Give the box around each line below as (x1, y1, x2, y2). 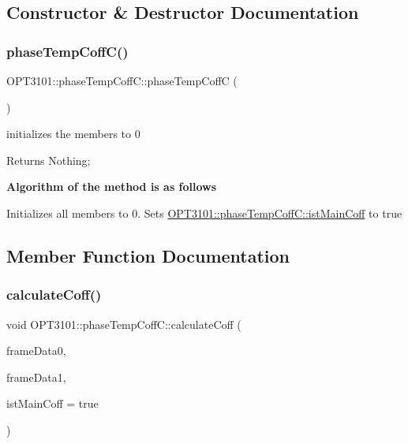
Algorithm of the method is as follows (6, 178, 217, 195)
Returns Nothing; (6, 151, 91, 168)
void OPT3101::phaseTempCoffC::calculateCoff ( (6, 315, 241, 332)
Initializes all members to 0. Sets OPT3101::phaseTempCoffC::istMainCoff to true (6, 204, 402, 221)
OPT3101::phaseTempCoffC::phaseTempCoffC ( (6, 73, 238, 88)
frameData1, (6, 368, 66, 385)
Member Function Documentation (6, 243, 290, 267)
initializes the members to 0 (6, 125, 140, 142)
